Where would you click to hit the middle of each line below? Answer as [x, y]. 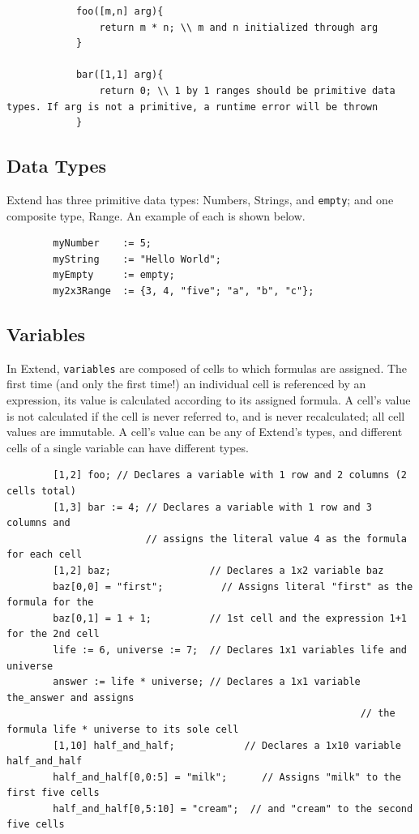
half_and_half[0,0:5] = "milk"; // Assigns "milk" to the [227, 777]
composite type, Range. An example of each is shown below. [156, 215]
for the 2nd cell [53, 634]
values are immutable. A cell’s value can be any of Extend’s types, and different [205, 432]
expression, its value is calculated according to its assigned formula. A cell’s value [209, 400]
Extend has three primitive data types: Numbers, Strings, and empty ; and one [200, 199]
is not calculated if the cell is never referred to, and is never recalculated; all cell [206, 415]
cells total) [41, 491]
